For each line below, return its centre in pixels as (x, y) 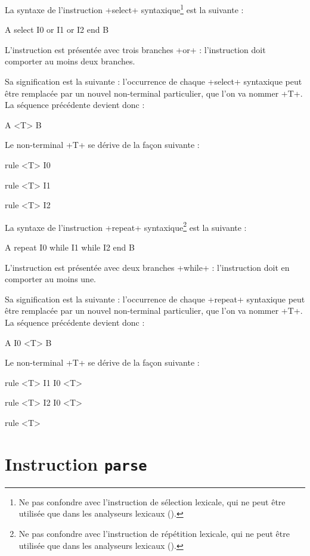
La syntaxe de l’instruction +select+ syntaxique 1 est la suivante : (124, 9)
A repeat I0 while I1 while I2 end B (70, 247)
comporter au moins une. (50, 279)
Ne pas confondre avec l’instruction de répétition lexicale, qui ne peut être (154, 533)
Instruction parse (76, 463)
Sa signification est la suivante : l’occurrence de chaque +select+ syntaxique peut (154, 81)
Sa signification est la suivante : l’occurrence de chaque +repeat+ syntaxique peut (155, 299)
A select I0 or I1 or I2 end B (57, 30)
